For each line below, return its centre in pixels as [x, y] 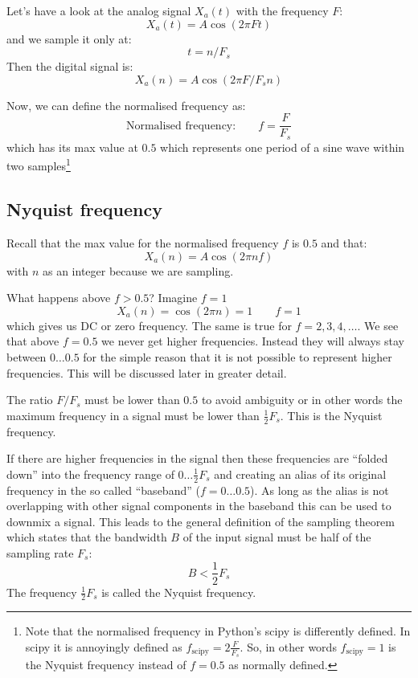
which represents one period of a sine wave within [283, 147]
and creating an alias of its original [300, 474]
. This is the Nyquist [331, 415]
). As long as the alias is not [320, 490]
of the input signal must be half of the [277, 537]
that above [33, 341]
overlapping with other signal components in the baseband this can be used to [199, 506]
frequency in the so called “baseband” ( [103, 490]
